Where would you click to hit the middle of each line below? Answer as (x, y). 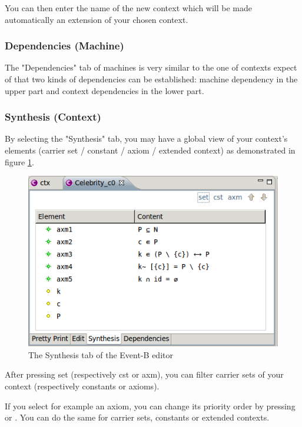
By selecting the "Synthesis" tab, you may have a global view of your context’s (146, 139)
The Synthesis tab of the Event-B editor (101, 354)
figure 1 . (19, 161)
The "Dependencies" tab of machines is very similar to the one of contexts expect (151, 67)
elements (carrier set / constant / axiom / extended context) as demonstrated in (150, 150)
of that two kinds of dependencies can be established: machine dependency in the (151, 79)
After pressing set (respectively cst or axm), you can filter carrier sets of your (144, 374)
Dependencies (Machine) (64, 46)
